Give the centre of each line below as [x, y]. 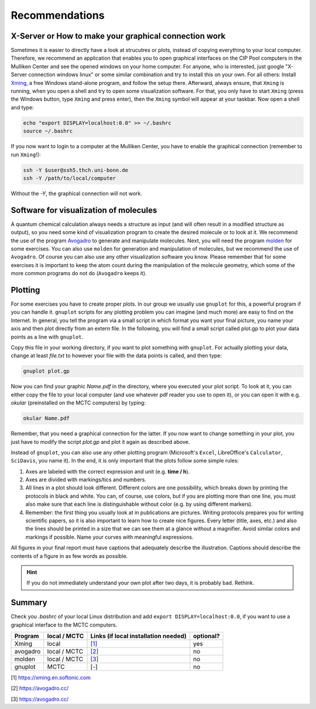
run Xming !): [26, 155]
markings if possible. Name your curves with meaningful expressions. [109, 537]
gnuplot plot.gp [47, 371]
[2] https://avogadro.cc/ [40, 689]
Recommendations [58, 15]
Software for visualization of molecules [84, 210]
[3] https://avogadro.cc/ [40, 699]
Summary [29, 603]
